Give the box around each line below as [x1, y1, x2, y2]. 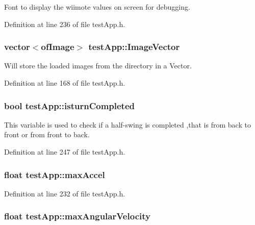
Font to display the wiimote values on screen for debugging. [4, 2, 190, 12]
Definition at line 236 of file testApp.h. [4, 18, 125, 29]
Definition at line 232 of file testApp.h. [4, 188, 125, 198]
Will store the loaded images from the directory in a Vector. [4, 60, 192, 71]
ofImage [41, 40, 74, 53]
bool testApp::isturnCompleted [4, 99, 135, 112]
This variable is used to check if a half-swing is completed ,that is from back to [4, 119, 251, 130]
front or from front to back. [4, 129, 90, 140]
